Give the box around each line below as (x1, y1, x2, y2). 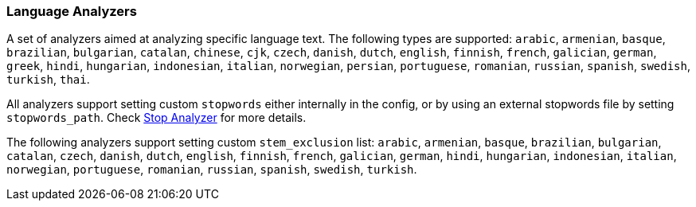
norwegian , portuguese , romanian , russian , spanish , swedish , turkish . (6, 162, 417, 177)
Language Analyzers (6, 3, 137, 19)
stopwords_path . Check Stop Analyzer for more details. (6, 111, 307, 125)
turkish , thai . (6, 72, 90, 87)
